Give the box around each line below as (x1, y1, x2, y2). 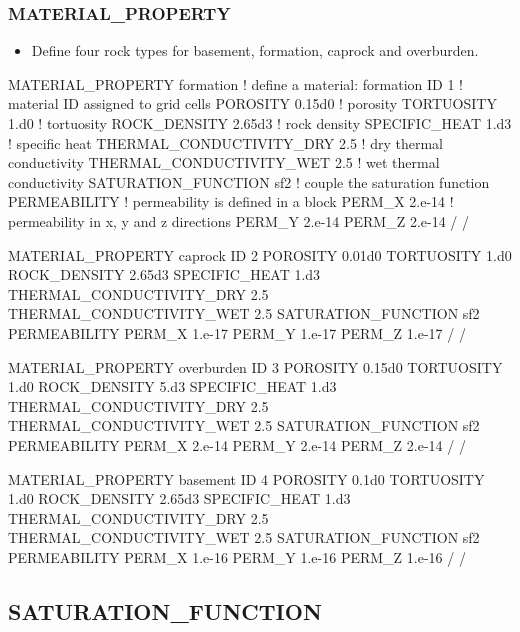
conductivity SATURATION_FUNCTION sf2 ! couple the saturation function (8, 171, 490, 192)
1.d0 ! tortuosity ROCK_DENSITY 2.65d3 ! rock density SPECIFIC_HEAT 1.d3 (8, 113, 512, 133)
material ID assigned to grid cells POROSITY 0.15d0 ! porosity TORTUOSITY (8, 93, 497, 114)
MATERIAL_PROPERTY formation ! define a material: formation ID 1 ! (8, 73, 464, 94)
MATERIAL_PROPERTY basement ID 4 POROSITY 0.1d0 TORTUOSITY (8, 468, 485, 489)
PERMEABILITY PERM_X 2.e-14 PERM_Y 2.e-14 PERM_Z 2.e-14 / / (8, 434, 466, 455)
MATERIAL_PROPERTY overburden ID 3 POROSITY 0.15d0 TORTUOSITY (8, 356, 503, 377)
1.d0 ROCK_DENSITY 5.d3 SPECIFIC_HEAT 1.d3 (8, 376, 337, 397)
